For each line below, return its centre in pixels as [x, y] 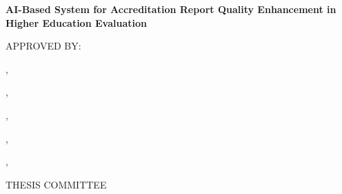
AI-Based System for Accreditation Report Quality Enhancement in [171, 9]
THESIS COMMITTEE [56, 184]
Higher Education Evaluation [76, 22]
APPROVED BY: [43, 46]
